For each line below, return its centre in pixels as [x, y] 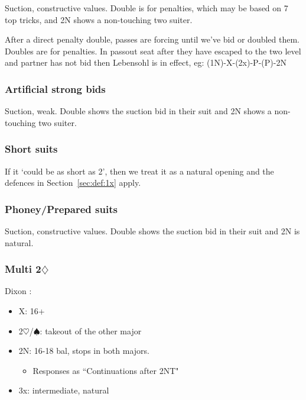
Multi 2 [23, 269]
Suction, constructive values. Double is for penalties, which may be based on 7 [147, 8]
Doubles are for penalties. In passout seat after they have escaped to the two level [153, 51]
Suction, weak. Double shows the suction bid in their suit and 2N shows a [138, 111]
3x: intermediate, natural [64, 390]
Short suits [31, 149]
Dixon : [18, 291]
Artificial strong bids [55, 88]
